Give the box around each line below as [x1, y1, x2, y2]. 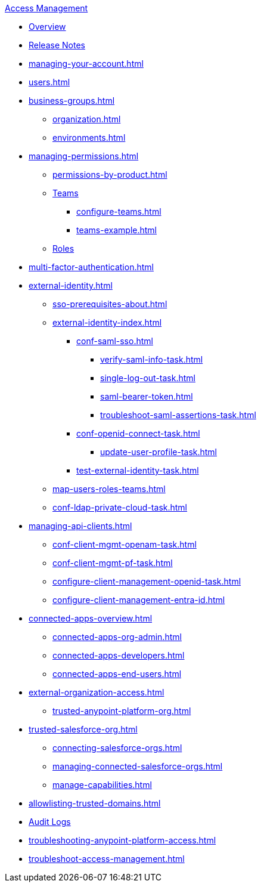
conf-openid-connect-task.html [76, 428, 200, 438]
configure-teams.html [76, 206, 161, 217]
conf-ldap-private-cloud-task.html [52, 502, 188, 512]
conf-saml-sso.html [76, 336, 153, 346]
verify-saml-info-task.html [100, 354, 203, 364]
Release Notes [29, 40, 85, 50]
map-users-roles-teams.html [52, 484, 166, 494]
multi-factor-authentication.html [29, 262, 154, 272]
